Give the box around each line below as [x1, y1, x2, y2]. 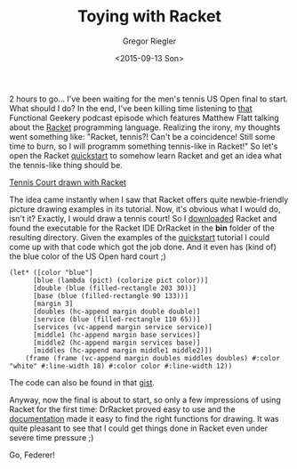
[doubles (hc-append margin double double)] [32, 307, 201, 316]
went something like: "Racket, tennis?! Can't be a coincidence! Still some [9, 131, 276, 142]
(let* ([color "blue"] [9, 268, 93, 277]
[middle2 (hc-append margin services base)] [32, 338, 201, 347]
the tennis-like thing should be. [9, 159, 123, 170]
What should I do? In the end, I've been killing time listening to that [9, 102, 253, 113]
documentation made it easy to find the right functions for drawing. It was [9, 413, 279, 424]
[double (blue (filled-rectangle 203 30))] [32, 283, 197, 293]
